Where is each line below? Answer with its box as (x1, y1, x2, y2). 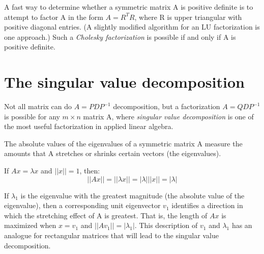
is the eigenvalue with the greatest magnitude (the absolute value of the (20, 190, 245, 200)
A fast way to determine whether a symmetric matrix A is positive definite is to (4, 2, 253, 12)
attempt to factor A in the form (4, 11, 103, 22)
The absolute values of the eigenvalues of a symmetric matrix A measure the (4, 138, 243, 148)
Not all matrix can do (4, 101, 72, 112)
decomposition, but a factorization (113, 101, 220, 112)
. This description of (134, 220, 198, 231)
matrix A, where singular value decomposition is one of (83, 111, 254, 121)
